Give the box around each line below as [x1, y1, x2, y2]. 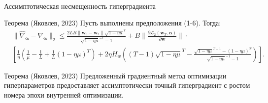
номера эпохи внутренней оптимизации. [4, 89, 124, 100]
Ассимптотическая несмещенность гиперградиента [4, 1, 156, 11]
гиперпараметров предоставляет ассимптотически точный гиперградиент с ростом [4, 80, 250, 90]
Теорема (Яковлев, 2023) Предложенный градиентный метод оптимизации [4, 70, 227, 80]
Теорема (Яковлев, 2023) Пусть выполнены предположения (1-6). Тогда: [4, 17, 221, 27]
